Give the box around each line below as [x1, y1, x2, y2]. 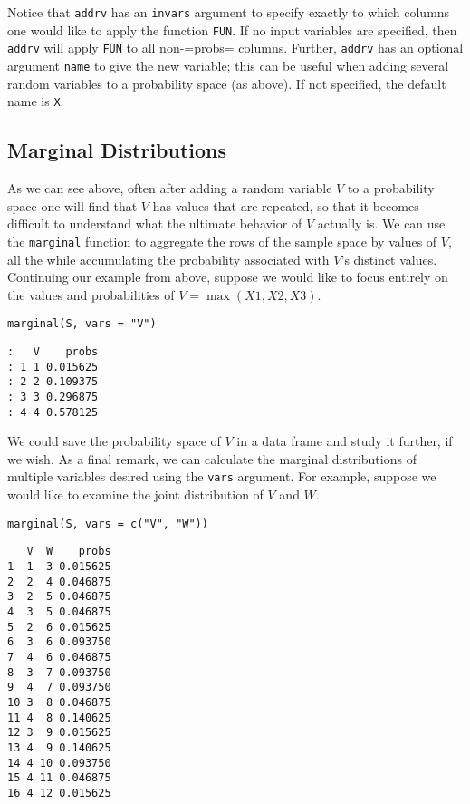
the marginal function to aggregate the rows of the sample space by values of [7, 231, 437, 250]
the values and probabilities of [7, 285, 175, 304]
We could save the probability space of [7, 431, 221, 450]
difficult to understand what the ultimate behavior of [7, 214, 302, 233]
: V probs [7, 344, 99, 358]
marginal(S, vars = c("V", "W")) [7, 517, 208, 530]
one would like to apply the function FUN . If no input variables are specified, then [7, 20, 457, 39]
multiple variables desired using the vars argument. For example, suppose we [7, 467, 436, 486]
